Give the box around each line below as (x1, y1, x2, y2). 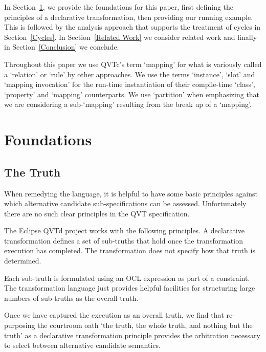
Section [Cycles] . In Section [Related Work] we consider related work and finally (4, 31, 257, 42)
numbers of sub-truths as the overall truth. (4, 292, 139, 303)
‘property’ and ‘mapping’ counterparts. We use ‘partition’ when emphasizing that (4, 89, 260, 99)
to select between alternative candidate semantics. (4, 340, 161, 350)
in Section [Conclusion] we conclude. (4, 41, 119, 52)
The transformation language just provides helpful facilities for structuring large (4, 282, 255, 293)
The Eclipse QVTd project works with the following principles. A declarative (4, 225, 245, 236)
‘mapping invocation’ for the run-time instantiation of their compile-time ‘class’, (4, 79, 255, 90)
